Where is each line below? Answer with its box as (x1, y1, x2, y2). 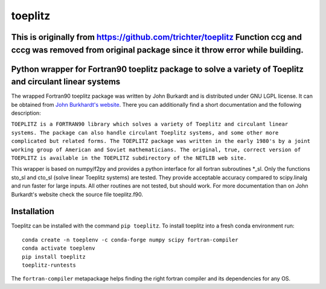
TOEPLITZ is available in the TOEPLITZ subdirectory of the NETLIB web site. (11, 154, 247, 161)
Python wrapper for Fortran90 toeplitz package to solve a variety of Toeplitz (11, 64, 304, 74)
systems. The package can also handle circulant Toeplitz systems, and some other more (11, 129, 279, 136)
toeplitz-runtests (22, 262, 77, 268)
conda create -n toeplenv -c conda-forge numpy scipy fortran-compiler (22, 236, 238, 243)
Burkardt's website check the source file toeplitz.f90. (11, 191, 144, 198)
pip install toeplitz (22, 253, 86, 260)
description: (11, 109, 42, 117)
